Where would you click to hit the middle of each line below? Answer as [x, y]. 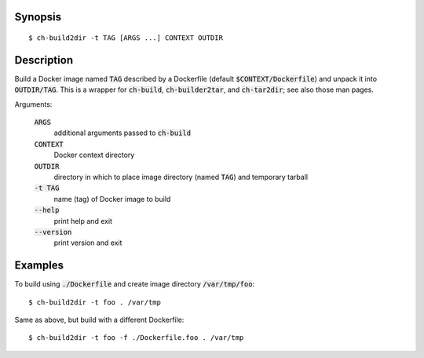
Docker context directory [94, 155]
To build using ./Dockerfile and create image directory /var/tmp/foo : [135, 284]
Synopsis [38, 17]
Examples [39, 266]
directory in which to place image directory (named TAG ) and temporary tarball [181, 177]
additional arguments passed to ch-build [122, 133]
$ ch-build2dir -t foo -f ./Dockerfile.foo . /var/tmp [136, 338]
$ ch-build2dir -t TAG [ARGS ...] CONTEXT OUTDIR [126, 38]
